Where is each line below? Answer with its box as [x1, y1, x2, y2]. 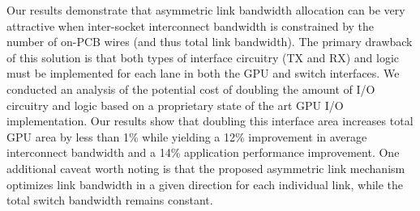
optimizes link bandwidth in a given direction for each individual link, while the [6, 175, 404, 192]
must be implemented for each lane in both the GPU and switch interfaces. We [6, 65, 400, 82]
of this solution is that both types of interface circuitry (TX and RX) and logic [6, 49, 400, 65]
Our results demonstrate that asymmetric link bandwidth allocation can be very [6, 2, 405, 18]
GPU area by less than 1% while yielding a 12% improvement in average [6, 128, 367, 145]
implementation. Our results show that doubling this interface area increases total [6, 112, 414, 129]
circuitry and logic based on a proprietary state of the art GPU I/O [6, 96, 344, 113]
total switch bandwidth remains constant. [6, 192, 213, 209]
